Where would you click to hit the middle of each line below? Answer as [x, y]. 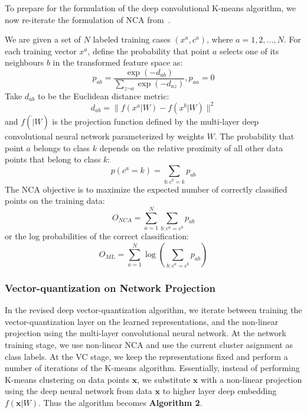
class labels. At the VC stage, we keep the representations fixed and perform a [146, 356]
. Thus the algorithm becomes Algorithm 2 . [120, 402]
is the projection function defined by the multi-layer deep [156, 121]
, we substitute [164, 379]
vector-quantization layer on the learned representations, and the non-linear [142, 321]
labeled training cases [132, 39]
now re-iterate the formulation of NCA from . [88, 19]
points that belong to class [53, 159]
